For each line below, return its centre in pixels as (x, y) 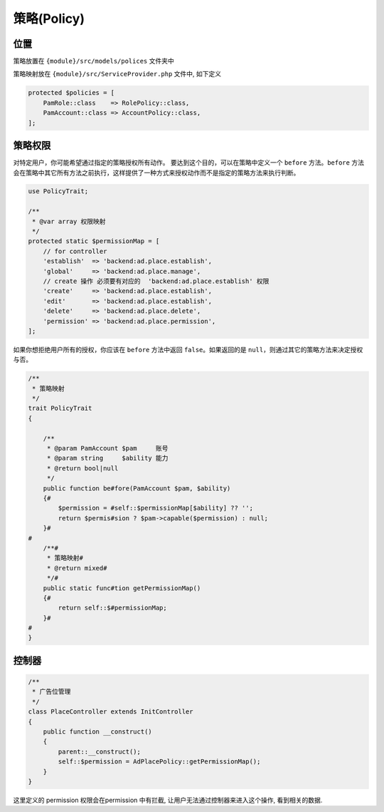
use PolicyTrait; (58, 191)
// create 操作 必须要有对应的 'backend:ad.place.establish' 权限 (156, 281)
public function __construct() (97, 732)
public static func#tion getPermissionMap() (122, 588)
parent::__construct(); (100, 751)
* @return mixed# (77, 568)
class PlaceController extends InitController (111, 712)
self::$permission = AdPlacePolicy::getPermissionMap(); (159, 762)
